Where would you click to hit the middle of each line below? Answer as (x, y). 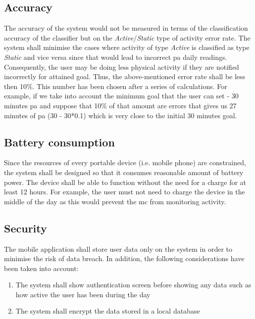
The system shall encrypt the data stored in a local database (108, 311)
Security (25, 228)
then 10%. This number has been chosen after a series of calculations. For (116, 86)
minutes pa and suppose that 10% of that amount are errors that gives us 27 (120, 105)
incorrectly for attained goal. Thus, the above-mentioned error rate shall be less (125, 76)
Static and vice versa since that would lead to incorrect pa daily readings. (116, 57)
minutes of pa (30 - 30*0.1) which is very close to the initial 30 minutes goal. (121, 115)
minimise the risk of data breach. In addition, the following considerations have (124, 258)
